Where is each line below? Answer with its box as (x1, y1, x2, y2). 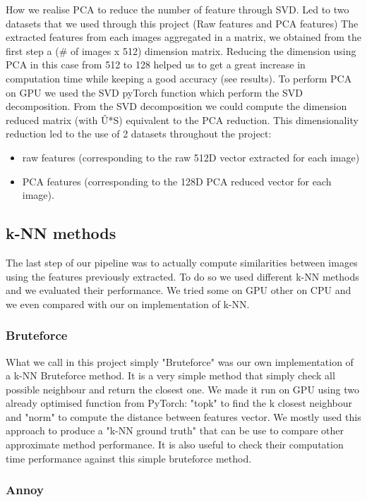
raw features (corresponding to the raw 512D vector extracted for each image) (22, 149, 360, 164)
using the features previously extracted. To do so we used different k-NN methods (6, 269, 359, 283)
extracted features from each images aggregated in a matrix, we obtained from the (6, 30, 361, 44)
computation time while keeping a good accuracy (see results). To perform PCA (6, 71, 352, 85)
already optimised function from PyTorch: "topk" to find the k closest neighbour (6, 396, 352, 410)
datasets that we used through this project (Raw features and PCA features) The (6, 16, 359, 30)
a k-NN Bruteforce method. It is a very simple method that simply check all (6, 368, 335, 383)
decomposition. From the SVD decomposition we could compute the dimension (6, 99, 347, 114)
